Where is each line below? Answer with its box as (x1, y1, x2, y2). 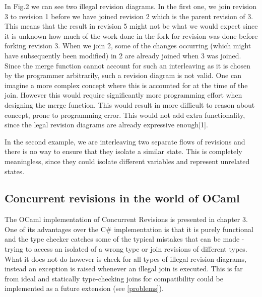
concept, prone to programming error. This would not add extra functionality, (5, 109, 245, 120)
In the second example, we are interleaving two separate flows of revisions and (5, 136, 245, 146)
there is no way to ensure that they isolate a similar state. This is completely (5, 146, 242, 157)
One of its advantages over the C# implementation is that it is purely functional (5, 224, 253, 234)
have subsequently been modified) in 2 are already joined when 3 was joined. (5, 50, 241, 60)
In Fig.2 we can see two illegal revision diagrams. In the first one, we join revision (5, 1, 257, 11)
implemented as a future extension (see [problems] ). (5, 283, 164, 293)
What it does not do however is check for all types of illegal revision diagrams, (5, 253, 247, 264)
